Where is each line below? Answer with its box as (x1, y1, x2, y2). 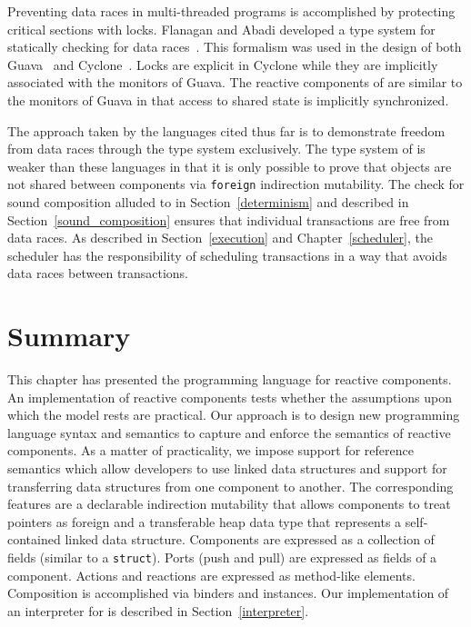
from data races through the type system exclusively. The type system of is (7, 139, 426, 158)
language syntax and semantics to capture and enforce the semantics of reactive (7, 423, 451, 442)
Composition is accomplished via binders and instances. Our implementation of (7, 583, 449, 602)
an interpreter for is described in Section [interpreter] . (7, 601, 309, 620)
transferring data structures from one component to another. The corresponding (7, 476, 454, 495)
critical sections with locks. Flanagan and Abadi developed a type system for (7, 19, 436, 38)
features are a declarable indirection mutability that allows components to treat (7, 494, 451, 513)
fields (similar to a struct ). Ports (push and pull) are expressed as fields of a (7, 548, 437, 567)
